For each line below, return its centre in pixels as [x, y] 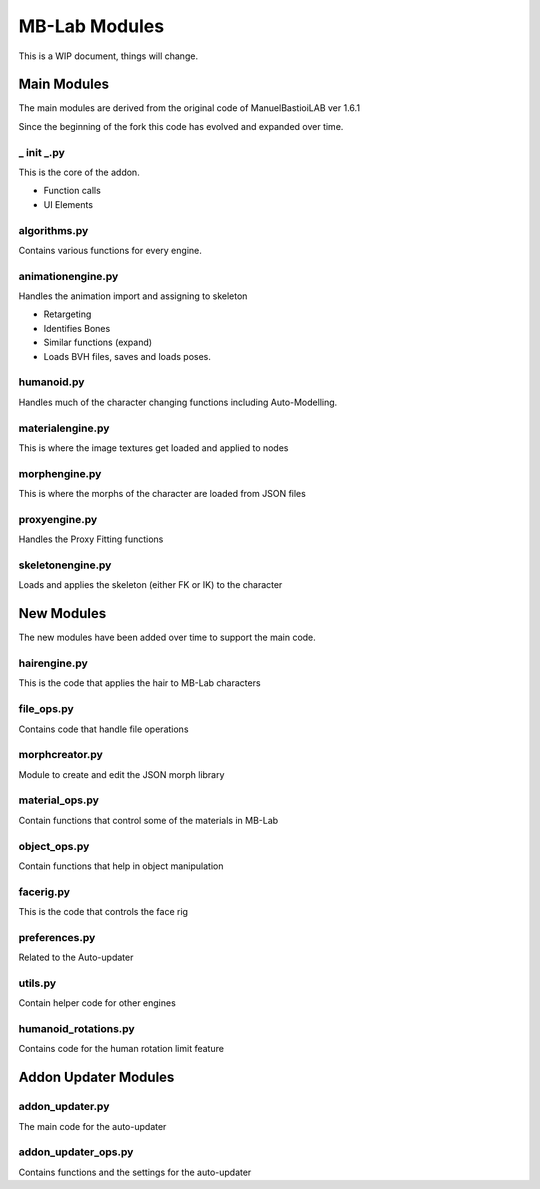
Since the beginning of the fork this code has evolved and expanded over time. [181, 126]
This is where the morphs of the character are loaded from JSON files [162, 494]
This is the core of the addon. [79, 172]
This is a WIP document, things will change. [108, 56]
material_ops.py [59, 800]
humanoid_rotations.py [76, 1029]
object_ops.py [54, 846]
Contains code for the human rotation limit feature [121, 1049]
